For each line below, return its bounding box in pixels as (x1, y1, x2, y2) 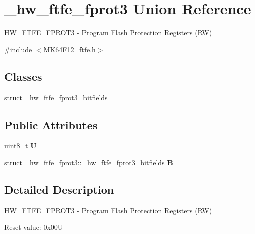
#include (4, 44, 32, 54)
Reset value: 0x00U (4, 222, 63, 232)
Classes (4, 68, 42, 84)
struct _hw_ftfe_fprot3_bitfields (4, 92, 108, 102)
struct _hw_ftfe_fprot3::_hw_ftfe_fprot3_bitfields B (4, 157, 173, 167)
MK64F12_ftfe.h (43, 44, 96, 54)
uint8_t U (4, 140, 37, 151)
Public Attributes (4, 116, 98, 132)
